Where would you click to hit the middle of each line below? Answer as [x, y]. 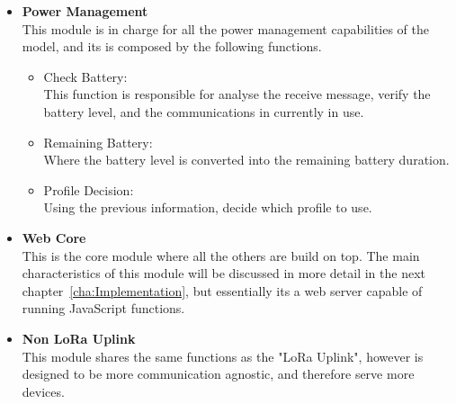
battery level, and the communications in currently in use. [204, 111]
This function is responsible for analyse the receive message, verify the [237, 94]
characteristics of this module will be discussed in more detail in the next [224, 273]
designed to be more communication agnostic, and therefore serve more [218, 374]
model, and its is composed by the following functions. [172, 46]
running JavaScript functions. [103, 308]
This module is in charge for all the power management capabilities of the [226, 28]
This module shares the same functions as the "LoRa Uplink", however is [223, 356]
